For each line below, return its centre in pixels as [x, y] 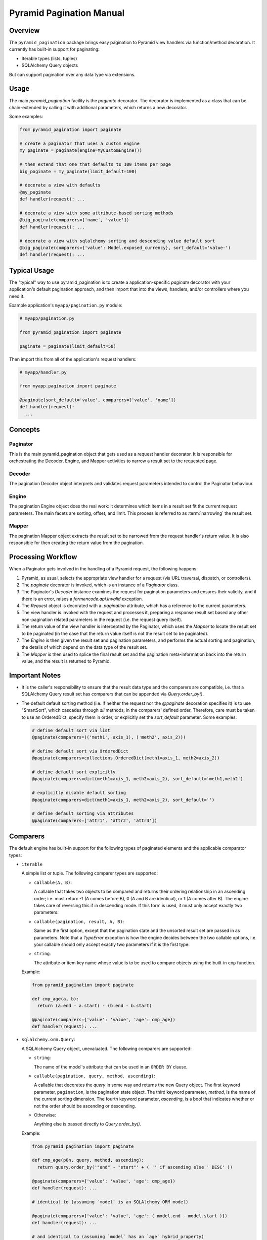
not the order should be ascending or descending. [85, 1106]
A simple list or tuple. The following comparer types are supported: [90, 873]
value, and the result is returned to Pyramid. [66, 661]
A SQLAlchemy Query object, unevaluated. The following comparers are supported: [107, 1049]
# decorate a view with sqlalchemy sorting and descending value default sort [117, 241]
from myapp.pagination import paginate [68, 386]
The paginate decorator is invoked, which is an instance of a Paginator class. [100, 585]
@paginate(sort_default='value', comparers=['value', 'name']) [98, 400]
